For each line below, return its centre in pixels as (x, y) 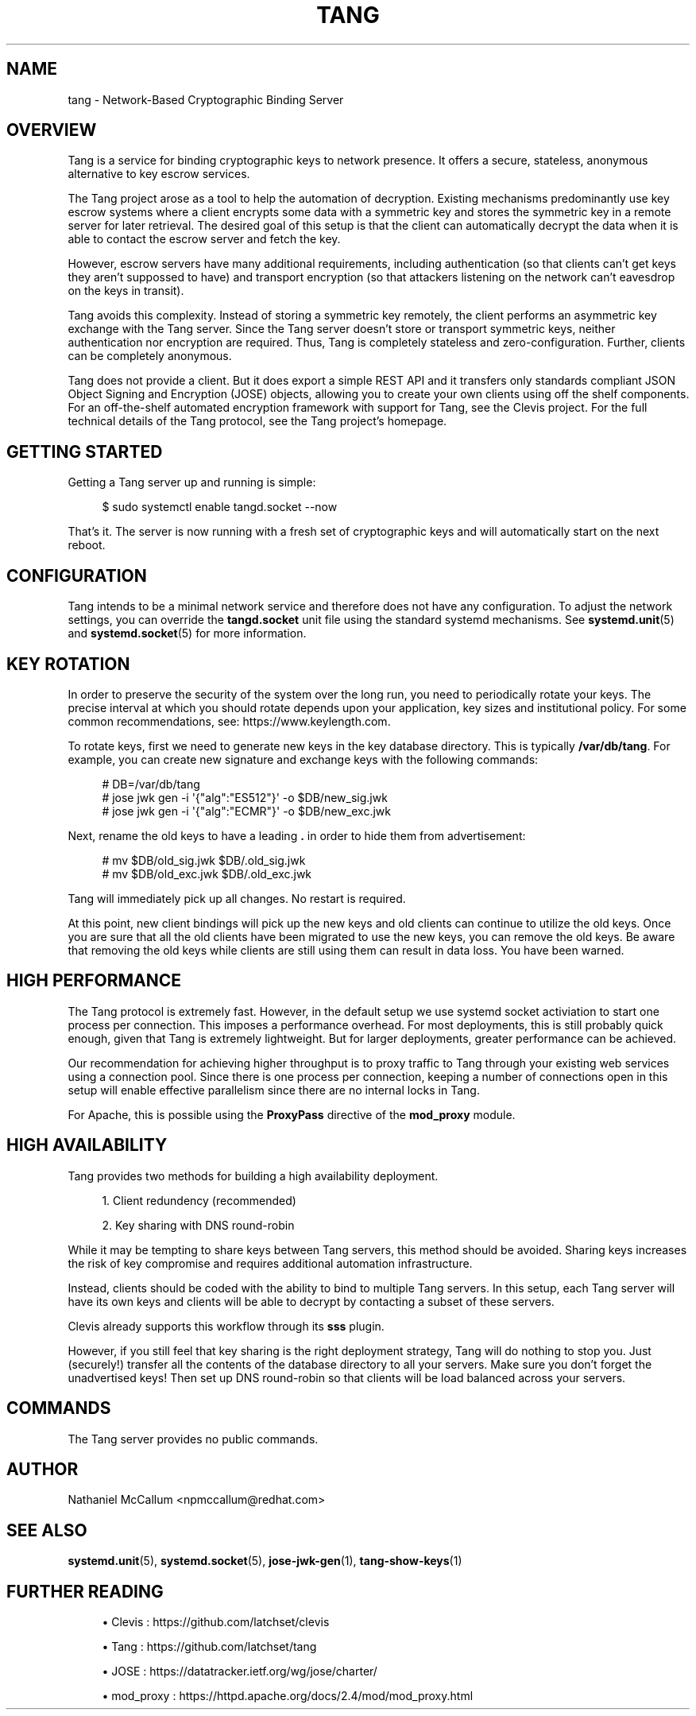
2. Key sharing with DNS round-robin (198, 1225)
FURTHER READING (85, 1591)
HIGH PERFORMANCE (94, 981)
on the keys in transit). (126, 291)
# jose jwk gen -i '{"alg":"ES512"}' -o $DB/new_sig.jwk (245, 797)
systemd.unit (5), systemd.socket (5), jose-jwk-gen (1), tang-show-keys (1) (265, 1561)
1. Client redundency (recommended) (199, 1200)
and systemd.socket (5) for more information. (187, 633)
